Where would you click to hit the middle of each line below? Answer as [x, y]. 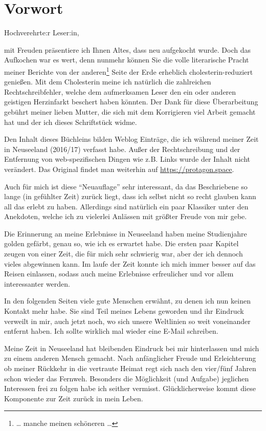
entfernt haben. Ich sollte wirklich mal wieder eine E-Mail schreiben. [111, 331]
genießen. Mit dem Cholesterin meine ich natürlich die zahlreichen [108, 82]
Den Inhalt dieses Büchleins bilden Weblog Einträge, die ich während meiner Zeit [131, 139]
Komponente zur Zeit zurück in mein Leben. [74, 398]
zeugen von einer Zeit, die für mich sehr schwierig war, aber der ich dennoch [124, 254]
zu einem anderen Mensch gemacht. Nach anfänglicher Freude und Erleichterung [130, 358]
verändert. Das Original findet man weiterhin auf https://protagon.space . [119, 169]
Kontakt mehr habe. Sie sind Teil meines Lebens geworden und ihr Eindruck [124, 311]
